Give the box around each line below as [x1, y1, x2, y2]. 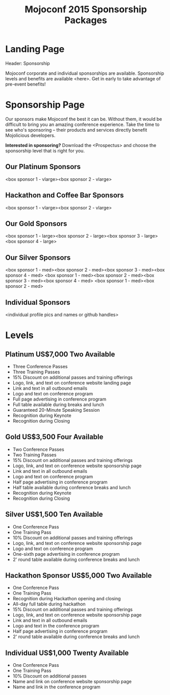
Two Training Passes [12, 452, 57, 458]
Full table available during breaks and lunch [12, 401, 105, 408]
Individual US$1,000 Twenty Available [5, 648, 129, 657]
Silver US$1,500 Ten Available [5, 510, 103, 519]
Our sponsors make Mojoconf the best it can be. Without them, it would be [5, 116, 162, 122]
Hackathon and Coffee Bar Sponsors [5, 191, 124, 200]
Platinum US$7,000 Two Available [5, 350, 115, 359]
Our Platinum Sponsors [5, 162, 81, 171]
